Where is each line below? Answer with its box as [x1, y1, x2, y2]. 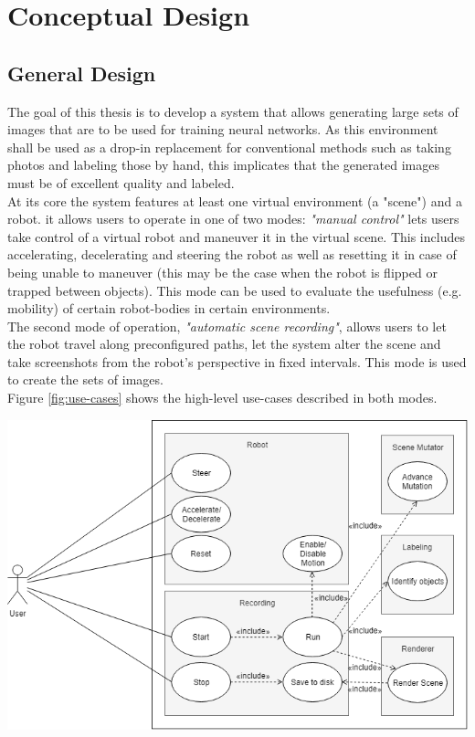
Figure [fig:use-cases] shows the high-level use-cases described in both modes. [7, 388, 438, 407]
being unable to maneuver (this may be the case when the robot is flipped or [7, 262, 438, 281]
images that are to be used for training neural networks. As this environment [7, 120, 438, 139]
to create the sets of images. [7, 370, 164, 389]
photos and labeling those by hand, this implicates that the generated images [7, 155, 439, 174]
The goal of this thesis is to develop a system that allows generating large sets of [7, 101, 459, 121]
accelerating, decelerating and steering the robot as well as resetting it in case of [7, 245, 457, 264]
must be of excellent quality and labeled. [7, 173, 235, 192]
